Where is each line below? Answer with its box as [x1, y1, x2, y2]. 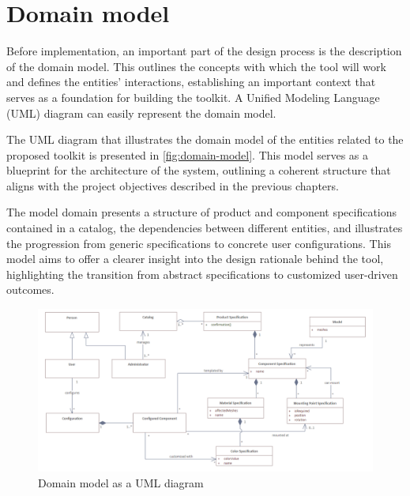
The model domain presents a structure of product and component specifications [6, 204, 397, 220]
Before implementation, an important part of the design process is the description [6, 43, 402, 59]
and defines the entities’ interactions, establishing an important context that [6, 73, 376, 90]
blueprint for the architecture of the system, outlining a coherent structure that [6, 162, 391, 178]
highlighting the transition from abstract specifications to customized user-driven [6, 265, 398, 282]
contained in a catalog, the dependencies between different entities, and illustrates [6, 220, 403, 236]
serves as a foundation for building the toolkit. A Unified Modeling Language [6, 88, 380, 105]
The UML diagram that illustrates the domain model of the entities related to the [6, 131, 404, 148]
